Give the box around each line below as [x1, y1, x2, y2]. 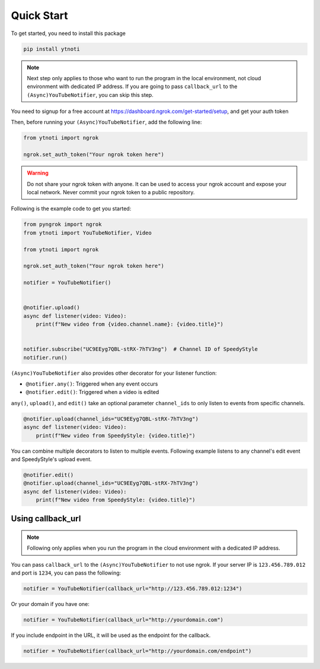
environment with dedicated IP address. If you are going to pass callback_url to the [27, 83, 238, 90]
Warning [27, 169, 49, 176]
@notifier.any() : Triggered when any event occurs [25, 380, 158, 387]
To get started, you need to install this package [11, 30, 126, 37]
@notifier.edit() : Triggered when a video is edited [25, 389, 159, 396]
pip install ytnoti [23, 45, 80, 52]
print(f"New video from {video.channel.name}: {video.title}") [36, 321, 224, 328]
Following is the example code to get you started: [11, 205, 132, 212]
